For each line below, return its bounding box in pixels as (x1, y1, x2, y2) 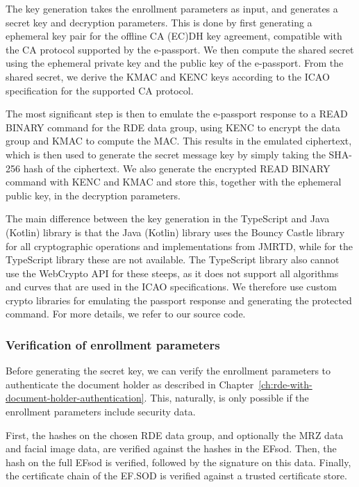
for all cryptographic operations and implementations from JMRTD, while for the (6, 238, 353, 253)
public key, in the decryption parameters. (6, 188, 181, 202)
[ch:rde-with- (258, 377, 312, 391)
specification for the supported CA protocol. (6, 83, 194, 97)
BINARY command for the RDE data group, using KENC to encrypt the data (6, 119, 341, 134)
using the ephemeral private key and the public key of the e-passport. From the (6, 56, 344, 70)
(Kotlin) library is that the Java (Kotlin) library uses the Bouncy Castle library (6, 224, 345, 239)
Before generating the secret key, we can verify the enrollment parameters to (6, 363, 331, 378)
